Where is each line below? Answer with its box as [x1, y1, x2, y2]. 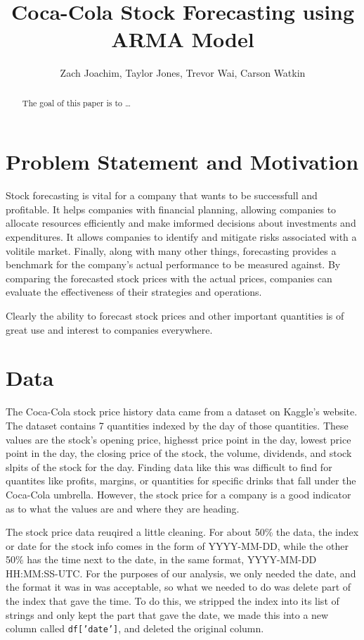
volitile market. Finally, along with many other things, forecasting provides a [6, 243, 337, 258]
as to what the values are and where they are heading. [6, 501, 240, 515]
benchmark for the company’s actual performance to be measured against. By [6, 257, 341, 272]
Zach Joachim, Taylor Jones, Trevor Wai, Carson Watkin [60, 65, 306, 80]
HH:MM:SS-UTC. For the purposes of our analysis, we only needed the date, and [6, 565, 356, 580]
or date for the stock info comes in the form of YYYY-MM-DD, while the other [6, 538, 349, 553]
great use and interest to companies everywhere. [6, 322, 213, 337]
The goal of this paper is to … [22, 96, 131, 108]
